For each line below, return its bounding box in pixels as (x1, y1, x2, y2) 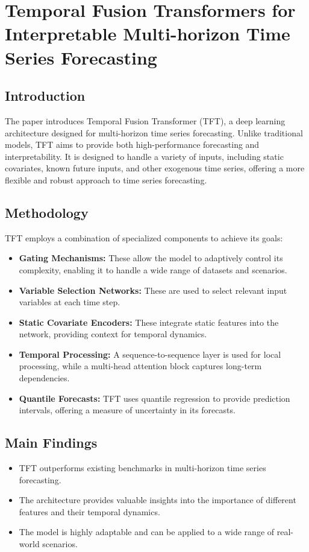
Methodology (5, 203, 89, 221)
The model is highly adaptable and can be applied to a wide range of (19, 525, 275, 538)
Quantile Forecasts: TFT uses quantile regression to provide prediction (19, 392, 290, 404)
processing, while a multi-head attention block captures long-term (19, 360, 262, 372)
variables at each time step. (19, 296, 120, 308)
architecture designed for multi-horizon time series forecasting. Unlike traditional (5, 126, 303, 139)
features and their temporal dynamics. (19, 505, 160, 518)
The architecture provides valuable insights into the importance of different (19, 493, 296, 506)
